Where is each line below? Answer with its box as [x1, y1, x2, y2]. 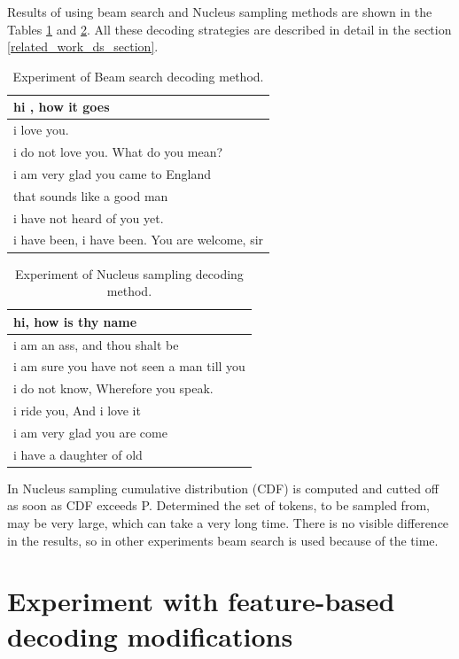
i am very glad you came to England [13, 164, 212, 182]
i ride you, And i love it [13, 401, 141, 420]
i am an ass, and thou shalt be [13, 335, 179, 353]
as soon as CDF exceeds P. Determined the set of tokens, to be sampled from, [7, 496, 430, 515]
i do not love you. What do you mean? [13, 143, 223, 161]
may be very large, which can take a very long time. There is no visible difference [7, 514, 449, 532]
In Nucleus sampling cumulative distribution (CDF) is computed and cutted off [7, 478, 439, 497]
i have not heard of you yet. [13, 208, 164, 227]
